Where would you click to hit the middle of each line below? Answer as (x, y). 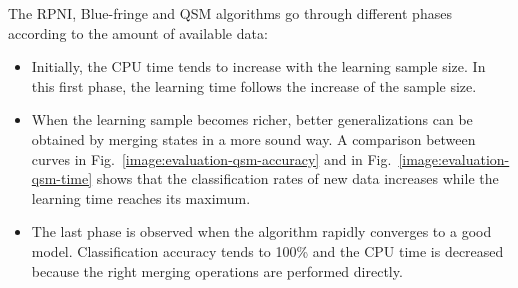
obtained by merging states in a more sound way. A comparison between (253, 138)
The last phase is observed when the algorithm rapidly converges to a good (261, 231)
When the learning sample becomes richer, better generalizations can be (252, 119)
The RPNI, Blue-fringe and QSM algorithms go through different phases (230, 13)
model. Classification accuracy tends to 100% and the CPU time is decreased (267, 250)
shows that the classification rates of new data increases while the (297, 178)
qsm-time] (62, 178)
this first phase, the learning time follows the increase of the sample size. (254, 85)
